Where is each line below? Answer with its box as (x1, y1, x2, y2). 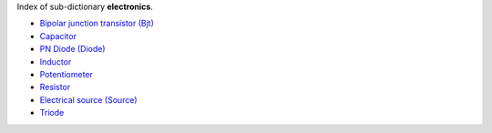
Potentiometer (39, 68, 93, 79)
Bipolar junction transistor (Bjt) (39, 18, 155, 29)
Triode (39, 107, 65, 118)
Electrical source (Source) (39, 94, 138, 105)
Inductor (39, 56, 72, 67)
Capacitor (39, 30, 77, 41)
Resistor (39, 82, 71, 93)
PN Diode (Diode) (39, 44, 106, 55)
